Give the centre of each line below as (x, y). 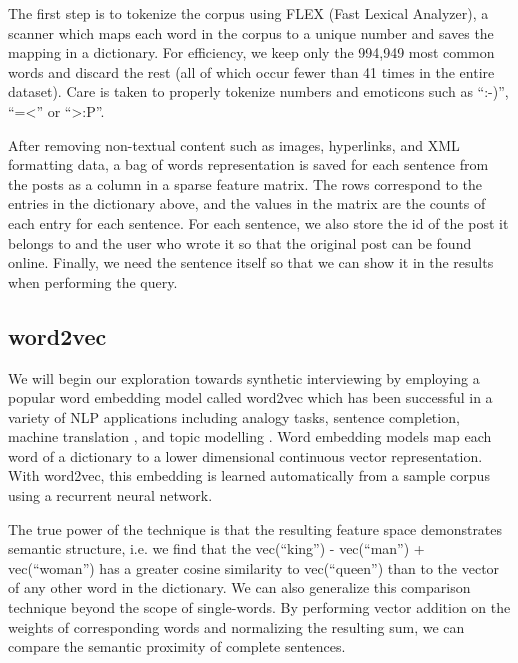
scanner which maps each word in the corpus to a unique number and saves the (251, 32)
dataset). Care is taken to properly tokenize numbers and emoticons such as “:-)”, (258, 91)
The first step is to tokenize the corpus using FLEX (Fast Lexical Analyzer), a (248, 13)
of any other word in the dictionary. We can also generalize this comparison (239, 587)
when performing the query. (93, 281)
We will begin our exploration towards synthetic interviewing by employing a (244, 377)
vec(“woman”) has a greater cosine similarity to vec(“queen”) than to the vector (254, 567)
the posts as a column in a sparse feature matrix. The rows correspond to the (245, 183)
